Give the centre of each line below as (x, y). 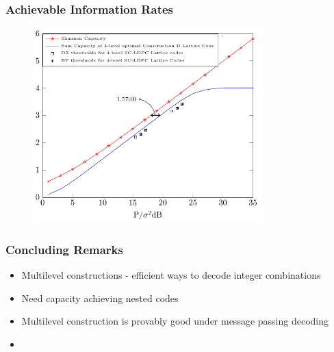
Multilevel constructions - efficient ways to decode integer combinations (171, 274)
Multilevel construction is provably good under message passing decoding (175, 321)
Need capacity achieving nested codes (100, 298)
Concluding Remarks (64, 249)
